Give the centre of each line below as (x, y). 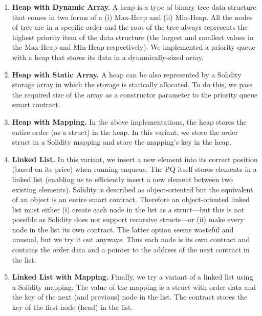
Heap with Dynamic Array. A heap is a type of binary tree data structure (134, 7)
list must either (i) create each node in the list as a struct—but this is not (128, 209)
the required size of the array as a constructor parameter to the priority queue (135, 94)
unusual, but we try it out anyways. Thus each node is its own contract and (131, 239)
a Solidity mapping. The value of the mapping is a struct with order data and (134, 287)
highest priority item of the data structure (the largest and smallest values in (133, 37)
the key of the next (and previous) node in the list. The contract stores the (130, 297)
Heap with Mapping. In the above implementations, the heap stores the (129, 121)
